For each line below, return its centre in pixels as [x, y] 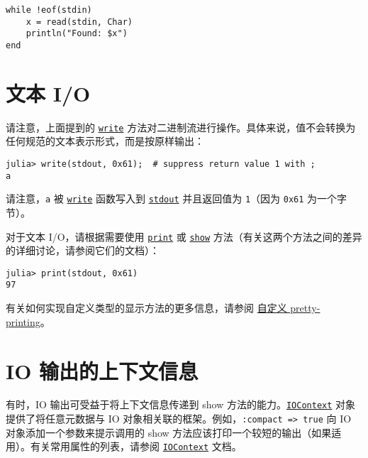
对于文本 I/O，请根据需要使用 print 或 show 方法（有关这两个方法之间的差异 [184, 236]
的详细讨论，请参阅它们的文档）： [83, 250]
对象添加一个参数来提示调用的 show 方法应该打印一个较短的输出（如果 [169, 432]
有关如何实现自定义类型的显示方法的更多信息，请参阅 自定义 [146, 308]
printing [23, 321]
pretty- [305, 308]
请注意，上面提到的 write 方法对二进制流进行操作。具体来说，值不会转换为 [181, 127]
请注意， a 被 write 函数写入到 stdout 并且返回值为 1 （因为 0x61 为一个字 [177, 198]
